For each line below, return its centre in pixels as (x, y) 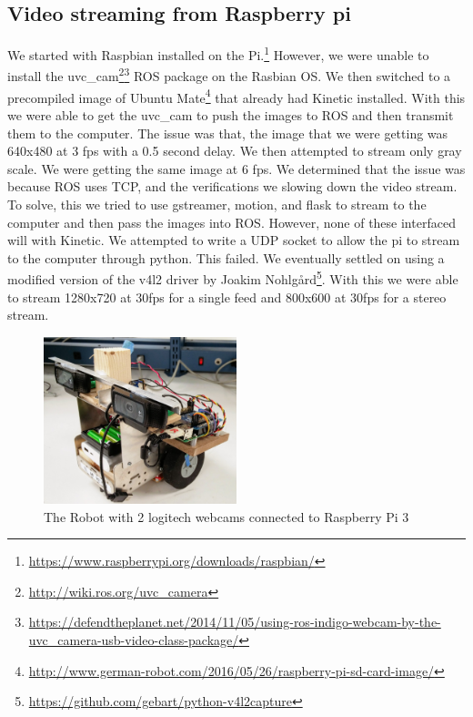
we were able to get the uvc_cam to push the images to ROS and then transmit (231, 114)
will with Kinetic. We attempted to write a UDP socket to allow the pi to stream (234, 240)
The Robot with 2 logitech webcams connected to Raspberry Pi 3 (226, 516)
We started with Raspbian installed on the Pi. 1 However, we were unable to (218, 53)
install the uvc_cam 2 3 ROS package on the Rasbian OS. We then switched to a (229, 75)
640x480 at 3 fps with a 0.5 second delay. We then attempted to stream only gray (235, 151)
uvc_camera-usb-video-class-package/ (134, 639)
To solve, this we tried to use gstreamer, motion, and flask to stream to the (217, 204)
